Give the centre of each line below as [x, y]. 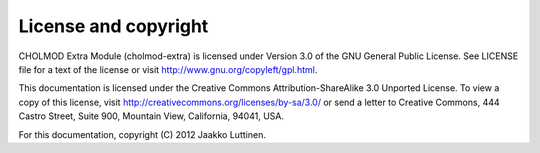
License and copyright [113, 26]
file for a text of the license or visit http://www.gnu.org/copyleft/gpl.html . [168, 69]
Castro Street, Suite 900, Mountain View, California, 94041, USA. [151, 116]
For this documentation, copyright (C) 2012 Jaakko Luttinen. [142, 134]
